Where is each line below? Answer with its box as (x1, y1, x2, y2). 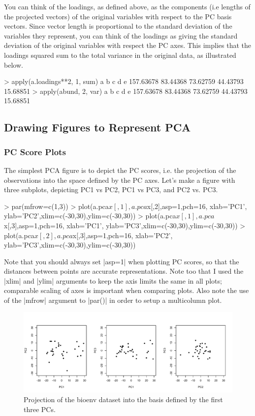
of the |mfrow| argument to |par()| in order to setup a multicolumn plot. (4, 295, 222, 305)
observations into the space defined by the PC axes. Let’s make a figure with (4, 174, 235, 185)
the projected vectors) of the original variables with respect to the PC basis (4, 11, 232, 21)
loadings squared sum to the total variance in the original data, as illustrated (4, 49, 236, 60)
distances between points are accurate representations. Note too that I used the (4, 266, 244, 276)
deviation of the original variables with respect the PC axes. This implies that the (4, 40, 251, 50)
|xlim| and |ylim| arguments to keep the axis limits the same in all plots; (4, 275, 222, 286)
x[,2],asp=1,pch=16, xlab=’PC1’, (147, 201, 247, 211)
